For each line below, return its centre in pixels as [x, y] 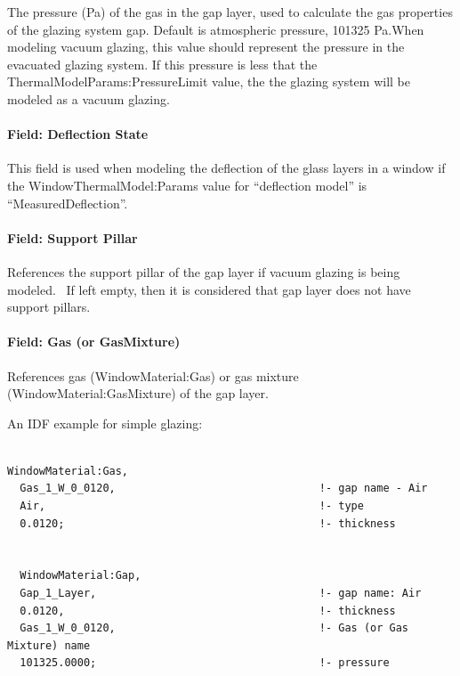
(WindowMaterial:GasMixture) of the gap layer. [138, 393]
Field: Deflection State [78, 134]
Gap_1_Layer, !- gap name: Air [221, 594]
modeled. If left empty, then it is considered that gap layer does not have [209, 289]
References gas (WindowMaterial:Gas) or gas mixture [153, 375]
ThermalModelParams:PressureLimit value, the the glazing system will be [209, 81]
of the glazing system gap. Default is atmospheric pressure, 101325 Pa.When [216, 29]
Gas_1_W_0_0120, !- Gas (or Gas [214, 628]
